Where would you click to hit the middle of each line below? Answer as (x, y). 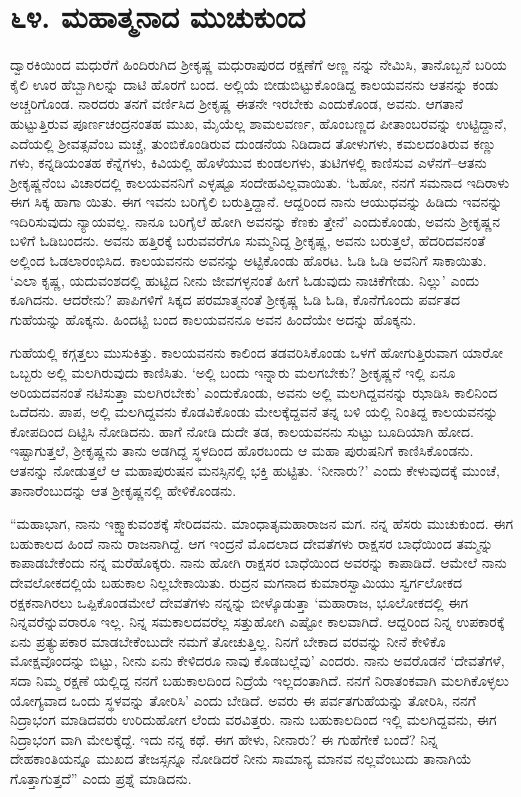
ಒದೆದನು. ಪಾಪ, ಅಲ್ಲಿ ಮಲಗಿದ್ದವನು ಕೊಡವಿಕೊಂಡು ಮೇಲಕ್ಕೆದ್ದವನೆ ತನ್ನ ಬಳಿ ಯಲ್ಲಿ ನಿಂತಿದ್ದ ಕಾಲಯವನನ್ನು (254, 411)
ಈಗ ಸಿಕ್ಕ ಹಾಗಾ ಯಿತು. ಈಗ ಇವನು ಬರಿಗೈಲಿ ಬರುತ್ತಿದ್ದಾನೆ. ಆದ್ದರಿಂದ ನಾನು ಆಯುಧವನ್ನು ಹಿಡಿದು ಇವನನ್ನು (256, 201)
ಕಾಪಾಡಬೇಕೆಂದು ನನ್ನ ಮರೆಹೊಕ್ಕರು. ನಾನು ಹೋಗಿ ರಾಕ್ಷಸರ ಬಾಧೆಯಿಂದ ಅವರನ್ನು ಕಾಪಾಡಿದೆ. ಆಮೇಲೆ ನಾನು (258, 562)
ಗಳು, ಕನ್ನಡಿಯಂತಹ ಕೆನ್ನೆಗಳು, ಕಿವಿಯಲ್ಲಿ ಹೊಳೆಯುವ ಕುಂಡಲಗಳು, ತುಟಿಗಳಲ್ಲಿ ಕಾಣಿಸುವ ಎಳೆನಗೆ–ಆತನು (248, 162)
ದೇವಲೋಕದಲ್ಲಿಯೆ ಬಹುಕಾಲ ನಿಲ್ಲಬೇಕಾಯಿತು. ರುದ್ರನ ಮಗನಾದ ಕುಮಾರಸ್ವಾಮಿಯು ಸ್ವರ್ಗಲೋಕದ (236, 581)
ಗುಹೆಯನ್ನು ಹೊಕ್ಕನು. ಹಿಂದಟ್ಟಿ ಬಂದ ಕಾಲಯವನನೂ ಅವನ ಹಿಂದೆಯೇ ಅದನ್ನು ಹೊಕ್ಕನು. (213, 318)
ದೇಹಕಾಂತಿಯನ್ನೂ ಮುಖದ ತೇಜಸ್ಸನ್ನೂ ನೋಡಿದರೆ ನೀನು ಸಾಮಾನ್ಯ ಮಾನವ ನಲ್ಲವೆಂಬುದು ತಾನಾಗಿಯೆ (241, 758)
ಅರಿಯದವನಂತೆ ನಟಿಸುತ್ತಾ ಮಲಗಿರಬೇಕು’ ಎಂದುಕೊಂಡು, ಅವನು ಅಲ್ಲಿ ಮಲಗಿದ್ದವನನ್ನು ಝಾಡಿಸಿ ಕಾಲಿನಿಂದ (254, 391)
